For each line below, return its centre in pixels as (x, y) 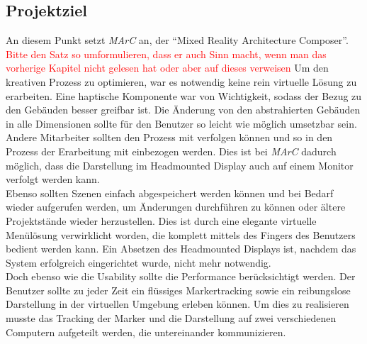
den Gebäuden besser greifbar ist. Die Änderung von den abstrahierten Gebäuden (183, 110)
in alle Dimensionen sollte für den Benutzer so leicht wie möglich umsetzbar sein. (181, 123)
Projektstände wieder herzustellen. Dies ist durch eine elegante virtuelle (161, 220)
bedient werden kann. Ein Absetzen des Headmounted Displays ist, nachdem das (181, 249)
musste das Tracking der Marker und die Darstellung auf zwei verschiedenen (171, 318)
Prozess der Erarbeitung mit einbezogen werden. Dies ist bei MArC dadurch (171, 151)
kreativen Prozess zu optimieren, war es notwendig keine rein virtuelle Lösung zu (181, 81)
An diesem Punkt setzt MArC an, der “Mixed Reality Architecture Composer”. (177, 40)
